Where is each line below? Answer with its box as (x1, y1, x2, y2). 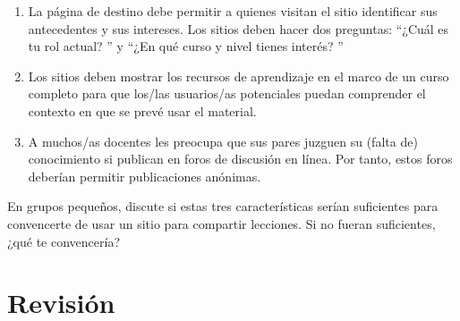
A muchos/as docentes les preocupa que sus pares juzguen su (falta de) (28, 131, 418, 150)
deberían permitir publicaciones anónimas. (28, 166, 261, 185)
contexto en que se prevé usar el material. (28, 101, 257, 120)
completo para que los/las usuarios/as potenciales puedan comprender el (28, 84, 426, 103)
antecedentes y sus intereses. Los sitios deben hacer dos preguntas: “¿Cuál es (28, 19, 449, 38)
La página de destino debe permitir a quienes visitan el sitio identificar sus (28, 2, 438, 20)
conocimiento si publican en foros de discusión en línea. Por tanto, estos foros (28, 149, 453, 168)
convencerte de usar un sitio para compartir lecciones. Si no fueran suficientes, (7, 214, 436, 232)
